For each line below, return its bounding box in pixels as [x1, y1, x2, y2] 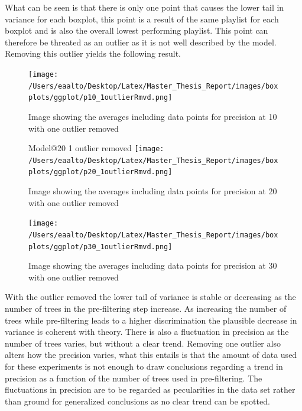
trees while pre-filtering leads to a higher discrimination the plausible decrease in [5, 314, 297, 326]
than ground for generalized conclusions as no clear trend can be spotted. [5, 394, 270, 407]
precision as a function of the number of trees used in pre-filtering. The [5, 371, 262, 384]
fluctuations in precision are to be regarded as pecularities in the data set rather [5, 383, 295, 396]
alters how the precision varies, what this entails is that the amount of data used [5, 348, 297, 361]
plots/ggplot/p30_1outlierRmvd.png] [28, 242, 173, 251]
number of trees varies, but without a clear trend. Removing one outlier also [5, 337, 281, 349]
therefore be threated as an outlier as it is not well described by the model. [5, 35, 277, 48]
